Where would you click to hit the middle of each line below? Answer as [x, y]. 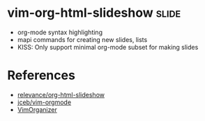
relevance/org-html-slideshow [61, 94]
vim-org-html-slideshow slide [94, 13]
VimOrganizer [37, 109]
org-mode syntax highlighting [60, 32]
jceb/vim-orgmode [44, 102]
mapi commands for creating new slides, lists [82, 39]
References [41, 76]
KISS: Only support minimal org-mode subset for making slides [108, 47]
